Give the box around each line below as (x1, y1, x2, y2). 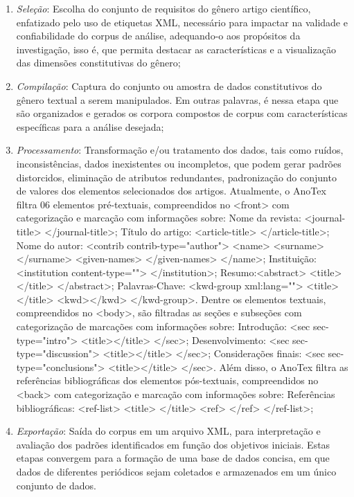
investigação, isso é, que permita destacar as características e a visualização (16, 42, 336, 56)
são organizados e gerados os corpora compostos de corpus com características (16, 106, 348, 120)
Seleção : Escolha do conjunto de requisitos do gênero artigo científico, (16, 1, 311, 15)
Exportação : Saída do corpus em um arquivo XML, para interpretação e (16, 424, 321, 438)
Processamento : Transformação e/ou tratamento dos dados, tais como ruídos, (16, 143, 344, 157)
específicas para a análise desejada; (16, 119, 164, 134)
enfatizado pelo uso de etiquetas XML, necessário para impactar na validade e (16, 15, 348, 29)
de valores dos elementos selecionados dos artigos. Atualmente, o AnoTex (16, 183, 326, 198)
